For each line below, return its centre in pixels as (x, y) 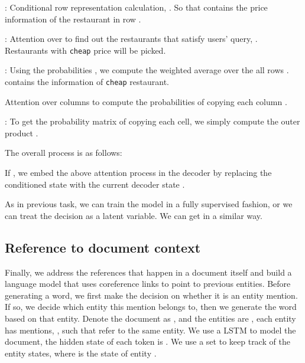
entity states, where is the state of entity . (81, 353)
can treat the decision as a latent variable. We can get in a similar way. (134, 215)
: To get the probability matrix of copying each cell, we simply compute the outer (152, 121)
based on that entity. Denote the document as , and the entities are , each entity (150, 318)
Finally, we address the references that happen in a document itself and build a (148, 272)
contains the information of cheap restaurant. (87, 82)
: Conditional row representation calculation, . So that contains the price (136, 7)
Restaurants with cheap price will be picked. (85, 50)
